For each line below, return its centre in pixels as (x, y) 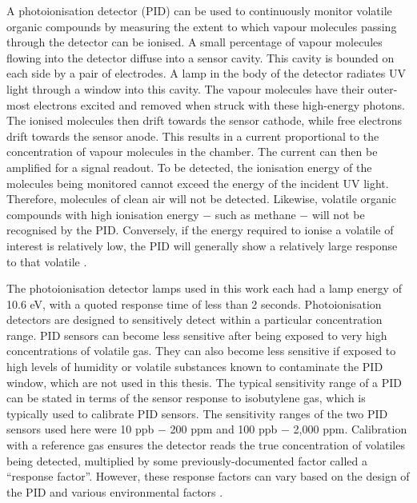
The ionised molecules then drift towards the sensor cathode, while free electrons (204, 120)
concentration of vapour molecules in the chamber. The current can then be (192, 152)
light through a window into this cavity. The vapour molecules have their (186, 88)
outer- (383, 88)
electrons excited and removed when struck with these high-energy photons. (219, 104)
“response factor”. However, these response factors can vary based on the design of (208, 476)
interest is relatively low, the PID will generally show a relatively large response (202, 245)
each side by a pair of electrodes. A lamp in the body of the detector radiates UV (206, 73)
